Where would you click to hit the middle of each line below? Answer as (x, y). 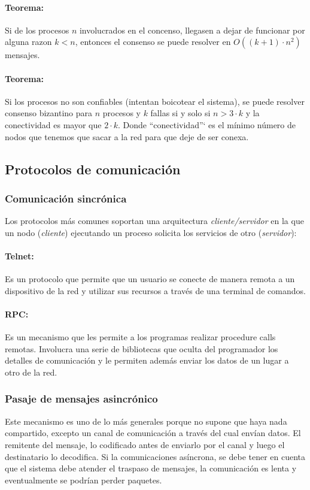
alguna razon (28, 42)
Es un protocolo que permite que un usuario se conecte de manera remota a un (150, 279)
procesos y (121, 113)
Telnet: (19, 255)
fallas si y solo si (180, 113)
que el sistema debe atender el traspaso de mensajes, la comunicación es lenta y (151, 468)
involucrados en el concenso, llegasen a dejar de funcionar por (192, 30)
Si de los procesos (37, 30)
